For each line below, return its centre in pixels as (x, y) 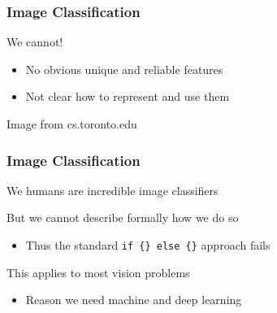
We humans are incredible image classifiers (113, 190)
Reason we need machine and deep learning (134, 300)
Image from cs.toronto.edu (72, 124)
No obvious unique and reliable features (124, 69)
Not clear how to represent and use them (128, 96)
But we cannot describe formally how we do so (123, 217)
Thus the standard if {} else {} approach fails (148, 245)
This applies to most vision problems (98, 272)
